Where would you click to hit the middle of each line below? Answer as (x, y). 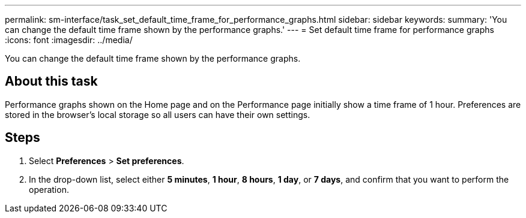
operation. (49, 189)
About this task (51, 81)
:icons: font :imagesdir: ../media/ (69, 40)
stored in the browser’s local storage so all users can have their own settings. (158, 114)
